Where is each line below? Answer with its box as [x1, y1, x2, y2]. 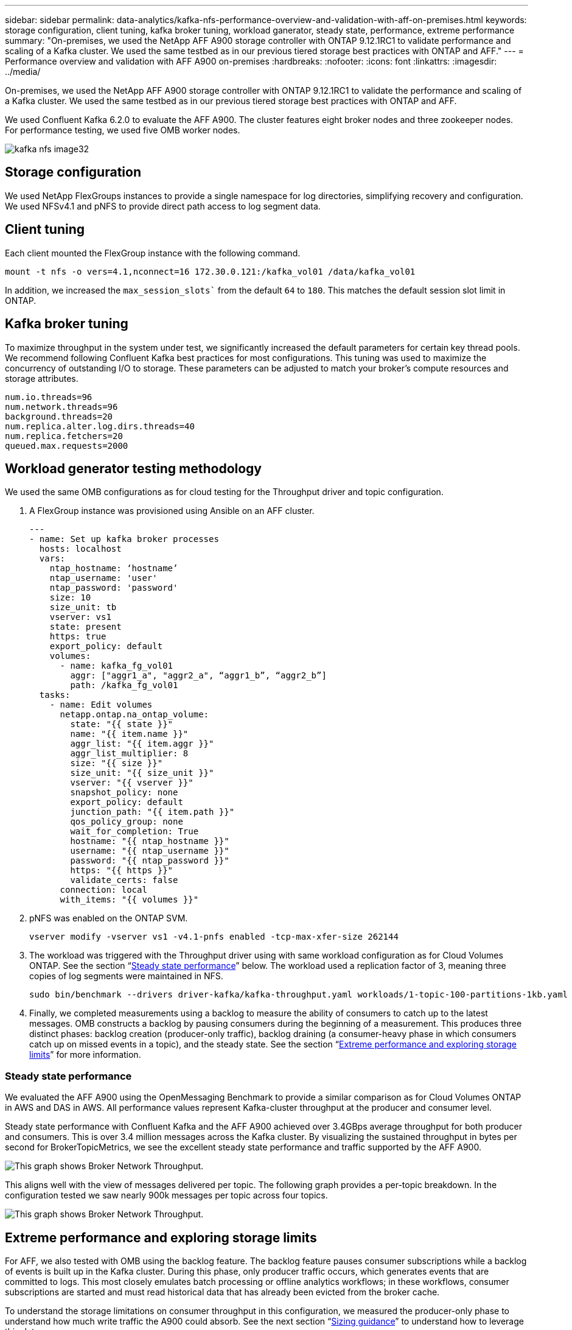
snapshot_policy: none [70, 787, 178, 798]
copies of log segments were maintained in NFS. [29, 971, 223, 982]
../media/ [5, 66, 41, 77]
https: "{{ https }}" [70, 865, 173, 876]
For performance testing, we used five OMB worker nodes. [5, 125, 240, 135]
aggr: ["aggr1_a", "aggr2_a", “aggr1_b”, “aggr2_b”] [70, 670, 327, 681]
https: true [49, 632, 106, 642]
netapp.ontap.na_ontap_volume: [60, 709, 209, 720]
